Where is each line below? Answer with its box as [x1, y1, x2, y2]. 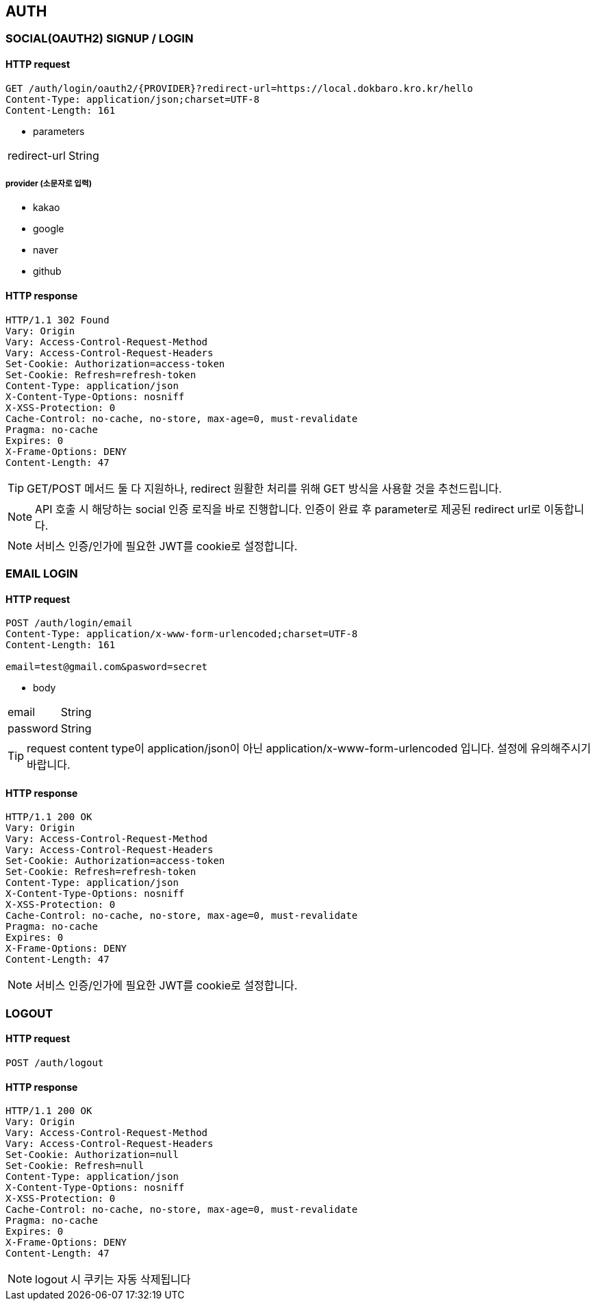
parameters [33, 125, 85, 137]
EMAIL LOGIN [5, 567, 78, 581]
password [8, 722, 58, 736]
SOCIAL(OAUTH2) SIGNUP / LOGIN [5, 32, 194, 46]
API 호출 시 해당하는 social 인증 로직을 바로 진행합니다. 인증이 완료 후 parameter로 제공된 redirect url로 [35, 502, 541, 516]
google [33, 223, 64, 235]
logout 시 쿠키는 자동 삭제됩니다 [35, 1272, 191, 1287]
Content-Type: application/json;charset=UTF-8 [5, 93, 259, 105]
